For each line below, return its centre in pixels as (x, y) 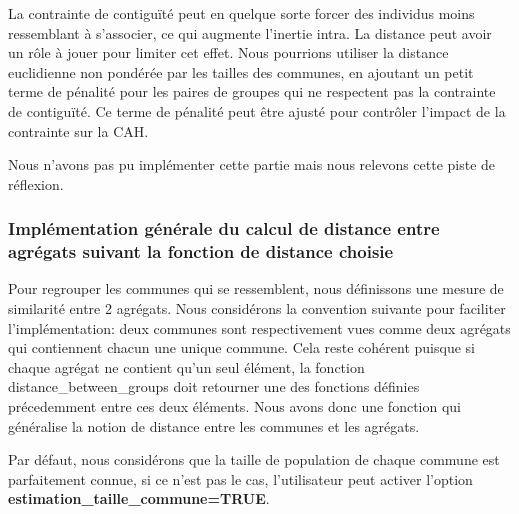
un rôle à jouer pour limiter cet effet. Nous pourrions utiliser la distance (228, 52)
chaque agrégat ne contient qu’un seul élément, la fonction (186, 366)
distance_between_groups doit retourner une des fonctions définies (214, 386)
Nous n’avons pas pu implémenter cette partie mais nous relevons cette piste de (252, 164)
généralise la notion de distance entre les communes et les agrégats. (214, 425)
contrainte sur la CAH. (78, 130)
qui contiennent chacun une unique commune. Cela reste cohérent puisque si (241, 347)
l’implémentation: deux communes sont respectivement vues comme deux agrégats (259, 327)
